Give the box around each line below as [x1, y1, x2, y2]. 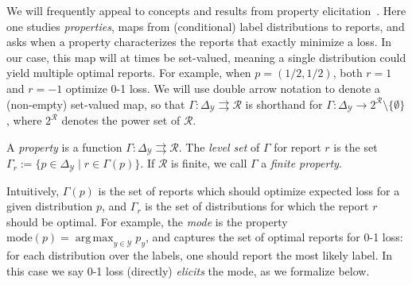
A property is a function [6, 138, 122, 155]
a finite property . [261, 155, 342, 171]
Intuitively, [6, 182, 60, 198]
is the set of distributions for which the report [145, 198, 369, 214]
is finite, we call [171, 155, 247, 171]
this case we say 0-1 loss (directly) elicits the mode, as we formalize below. [6, 262, 370, 279]
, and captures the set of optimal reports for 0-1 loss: [145, 229, 403, 245]
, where [6, 112, 42, 129]
